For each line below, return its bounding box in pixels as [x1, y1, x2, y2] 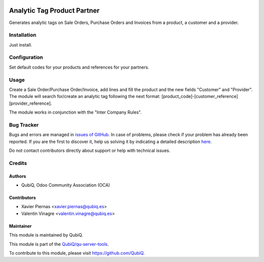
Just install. [9, 42, 32, 48]
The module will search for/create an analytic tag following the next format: [9, 94, 161, 99]
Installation [9, 32, 37, 39]
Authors [9, 173, 26, 179]
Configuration [9, 54, 44, 61]
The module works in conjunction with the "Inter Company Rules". [9, 109, 142, 115]
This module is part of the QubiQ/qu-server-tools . [9, 241, 109, 247]
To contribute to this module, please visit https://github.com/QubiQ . [9, 250, 145, 256]
